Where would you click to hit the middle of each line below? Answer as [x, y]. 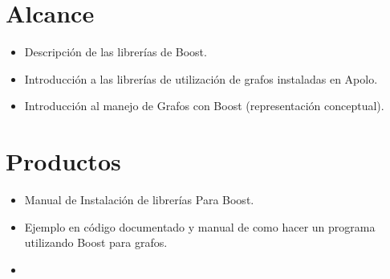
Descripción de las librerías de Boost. [116, 52]
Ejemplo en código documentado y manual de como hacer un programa [200, 226]
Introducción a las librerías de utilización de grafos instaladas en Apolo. [201, 78]
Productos [63, 161]
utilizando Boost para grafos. [96, 242]
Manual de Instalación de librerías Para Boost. [139, 200]
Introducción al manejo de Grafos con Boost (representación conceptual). [204, 106]
